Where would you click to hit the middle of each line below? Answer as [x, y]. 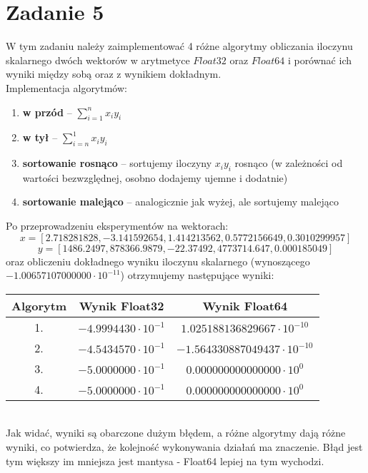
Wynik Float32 [121, 305]
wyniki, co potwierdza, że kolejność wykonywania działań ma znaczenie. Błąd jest [184, 447]
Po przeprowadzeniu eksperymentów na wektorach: [117, 226]
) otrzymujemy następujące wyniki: [197, 275]
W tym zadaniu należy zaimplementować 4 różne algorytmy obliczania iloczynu [179, 46]
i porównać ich [319, 60]
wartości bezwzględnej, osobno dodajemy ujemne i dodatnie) [155, 177]
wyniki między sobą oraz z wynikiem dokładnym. [114, 74]
